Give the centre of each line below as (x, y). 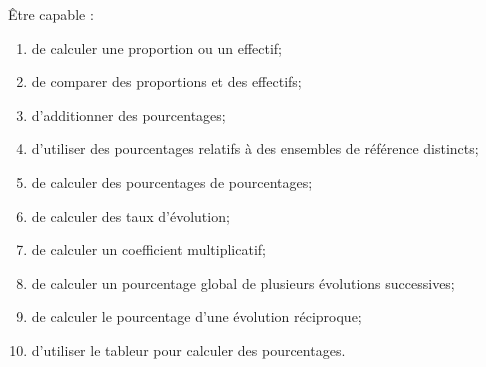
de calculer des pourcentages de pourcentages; (172, 181)
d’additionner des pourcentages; (128, 114)
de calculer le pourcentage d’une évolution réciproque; (196, 316)
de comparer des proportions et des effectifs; (166, 81)
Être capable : (51, 14)
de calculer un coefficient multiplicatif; (148, 249)
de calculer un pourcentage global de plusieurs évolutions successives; (243, 282)
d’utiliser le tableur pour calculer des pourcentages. (188, 349)
